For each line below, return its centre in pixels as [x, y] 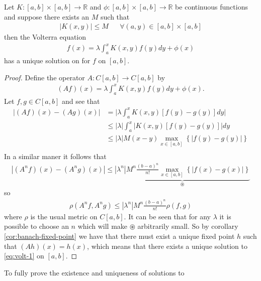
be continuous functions [211, 7]
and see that [81, 101]
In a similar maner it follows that [55, 156]
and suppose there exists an [47, 16]
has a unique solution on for [47, 60]
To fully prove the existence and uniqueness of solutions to [94, 272]
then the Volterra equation [45, 37]
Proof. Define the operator [45, 77]
